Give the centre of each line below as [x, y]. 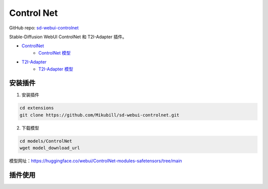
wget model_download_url [50, 148]
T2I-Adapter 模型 [56, 69]
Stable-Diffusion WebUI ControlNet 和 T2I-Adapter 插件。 [68, 37]
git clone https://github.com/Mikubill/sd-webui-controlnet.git [100, 115]
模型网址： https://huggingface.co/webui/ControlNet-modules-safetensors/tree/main [96, 161]
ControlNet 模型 [55, 53]
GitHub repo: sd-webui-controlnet [44, 28]
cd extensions [37, 108]
